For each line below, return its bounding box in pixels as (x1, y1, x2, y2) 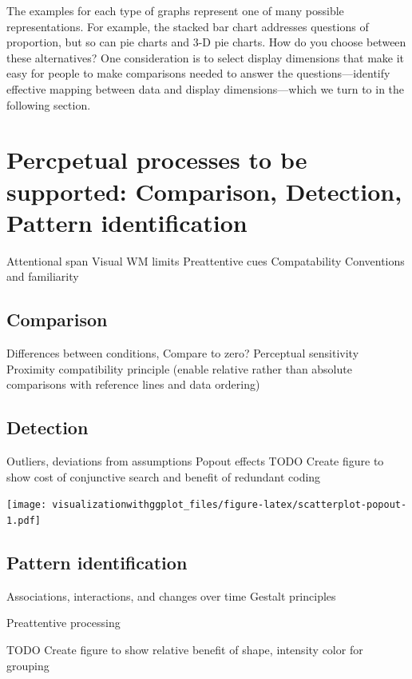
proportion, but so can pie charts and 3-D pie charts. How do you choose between (6, 34, 406, 50)
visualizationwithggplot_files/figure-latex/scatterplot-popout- (52, 499, 407, 511)
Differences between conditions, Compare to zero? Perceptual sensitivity (6, 345, 359, 361)
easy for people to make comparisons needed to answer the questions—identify (6, 65, 390, 82)
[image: (6, 499, 47, 511)
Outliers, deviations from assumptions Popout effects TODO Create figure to (6, 453, 384, 469)
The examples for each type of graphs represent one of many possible (6, 2, 344, 18)
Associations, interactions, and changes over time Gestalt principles (6, 587, 336, 604)
